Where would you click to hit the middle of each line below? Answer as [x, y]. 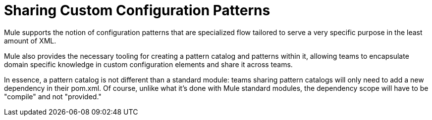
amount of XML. [30, 40]
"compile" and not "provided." [53, 96]
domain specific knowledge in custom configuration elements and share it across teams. [148, 64]
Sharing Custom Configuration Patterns [137, 10]
